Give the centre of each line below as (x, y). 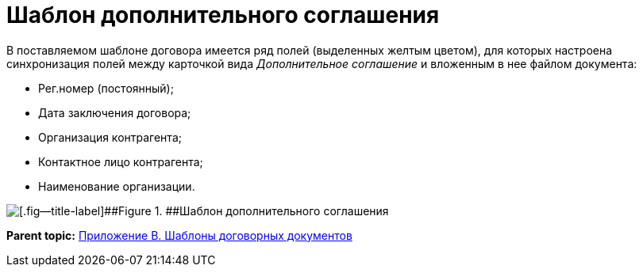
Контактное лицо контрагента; (121, 161)
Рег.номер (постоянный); (106, 88)
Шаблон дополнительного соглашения (223, 15)
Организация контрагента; (110, 137)
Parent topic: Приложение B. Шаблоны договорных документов (179, 235)
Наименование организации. (117, 186)
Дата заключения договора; (115, 112)
